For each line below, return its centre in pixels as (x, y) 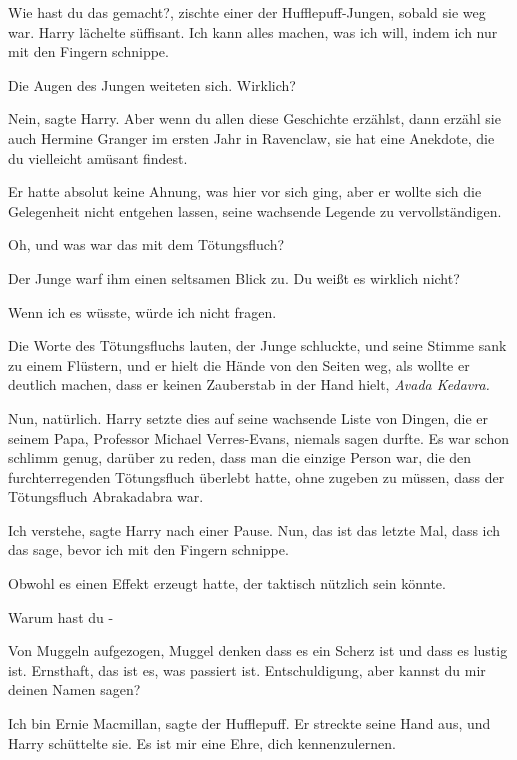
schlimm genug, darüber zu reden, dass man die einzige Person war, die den (240, 457)
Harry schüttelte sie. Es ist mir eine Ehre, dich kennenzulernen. (202, 742)
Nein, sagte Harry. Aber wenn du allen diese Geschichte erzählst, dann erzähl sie (254, 118)
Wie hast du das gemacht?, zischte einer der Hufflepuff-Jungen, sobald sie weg (247, 12)
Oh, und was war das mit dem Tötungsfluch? (146, 244)
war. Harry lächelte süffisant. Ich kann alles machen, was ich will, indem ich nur (253, 31)
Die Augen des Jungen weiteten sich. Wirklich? (152, 84)
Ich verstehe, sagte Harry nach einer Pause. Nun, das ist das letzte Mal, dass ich (254, 529)
